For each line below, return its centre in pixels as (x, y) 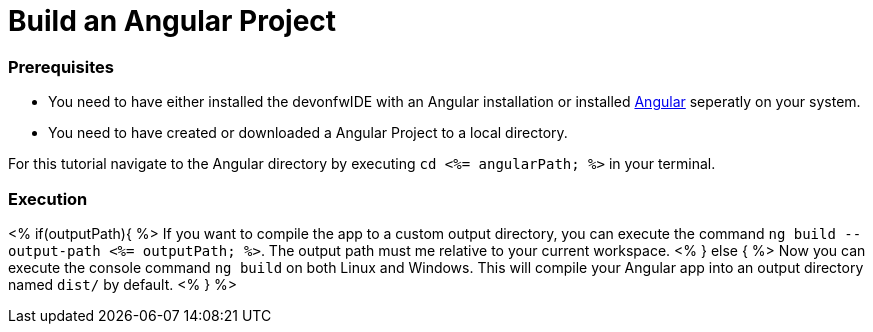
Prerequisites (61, 66)
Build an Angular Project (172, 21)
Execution (48, 198)
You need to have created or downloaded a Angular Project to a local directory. (308, 133)
